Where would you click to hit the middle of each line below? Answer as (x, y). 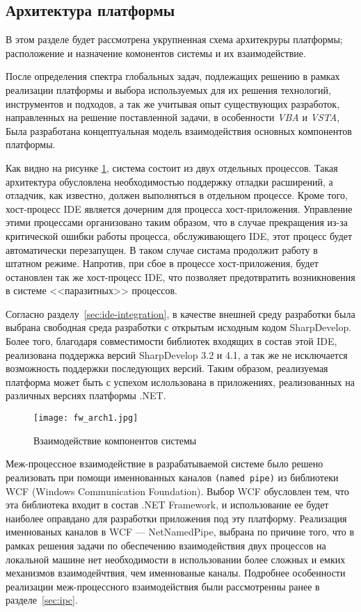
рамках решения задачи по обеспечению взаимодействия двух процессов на (166, 545)
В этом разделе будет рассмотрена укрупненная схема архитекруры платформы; (174, 39)
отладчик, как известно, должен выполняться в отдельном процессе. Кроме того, (177, 195)
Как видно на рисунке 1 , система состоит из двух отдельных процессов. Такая (172, 167)
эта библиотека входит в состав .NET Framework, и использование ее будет (167, 505)
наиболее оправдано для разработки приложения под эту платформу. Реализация (176, 518)
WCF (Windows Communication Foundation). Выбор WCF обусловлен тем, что (177, 491)
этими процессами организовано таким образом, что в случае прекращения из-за (177, 222)
